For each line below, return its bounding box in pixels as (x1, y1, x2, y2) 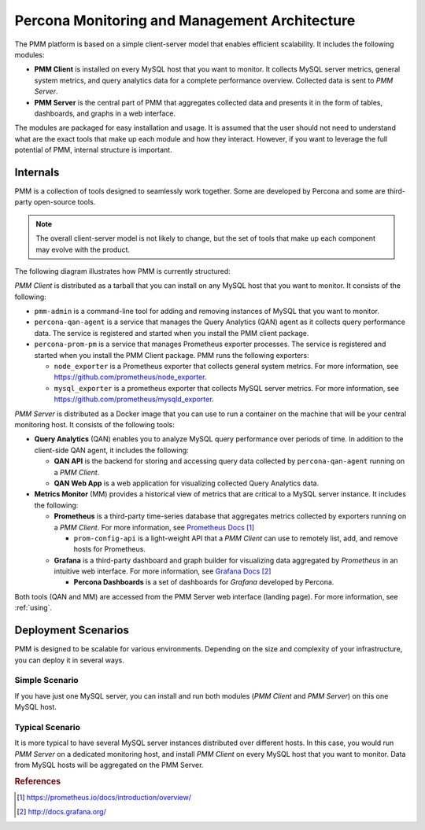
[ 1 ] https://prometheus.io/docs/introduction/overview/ (17, 793, 192, 802)
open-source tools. (33, 197, 96, 207)
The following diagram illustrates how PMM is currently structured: (14, 266, 231, 275)
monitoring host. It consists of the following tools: (14, 420, 175, 429)
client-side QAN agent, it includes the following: (34, 445, 189, 455)
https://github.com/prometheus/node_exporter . (54, 372, 207, 382)
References (14, 776, 61, 787)
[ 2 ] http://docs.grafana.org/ (17, 807, 106, 817)
